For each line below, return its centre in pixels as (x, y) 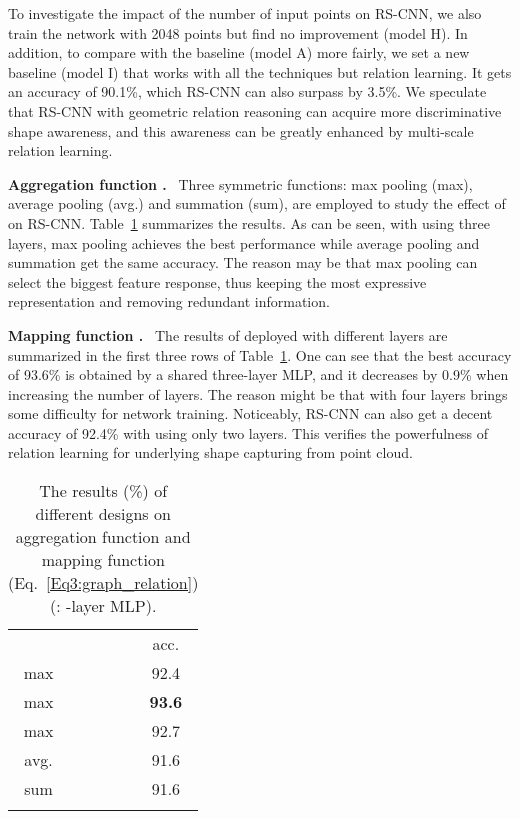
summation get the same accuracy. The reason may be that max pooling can (243, 262)
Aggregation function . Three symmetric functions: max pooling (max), (240, 183)
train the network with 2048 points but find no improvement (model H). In (238, 32)
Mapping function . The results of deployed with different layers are (228, 334)
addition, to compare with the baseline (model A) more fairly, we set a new (239, 52)
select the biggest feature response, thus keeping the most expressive (217, 281)
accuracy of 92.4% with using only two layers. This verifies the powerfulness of (248, 432)
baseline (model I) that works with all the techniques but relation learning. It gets (260, 71)
